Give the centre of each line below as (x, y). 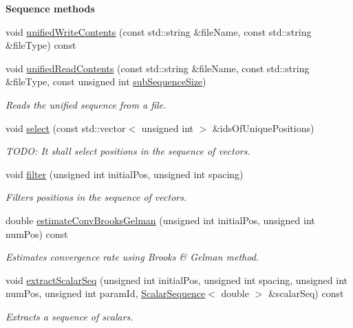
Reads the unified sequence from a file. (86, 104)
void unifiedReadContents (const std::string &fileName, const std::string (158, 68)
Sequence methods (50, 8)
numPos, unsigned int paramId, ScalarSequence (106, 293)
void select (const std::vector (66, 128)
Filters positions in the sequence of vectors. (96, 197)
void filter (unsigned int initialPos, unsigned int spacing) (125, 174)
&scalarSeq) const (306, 293)
